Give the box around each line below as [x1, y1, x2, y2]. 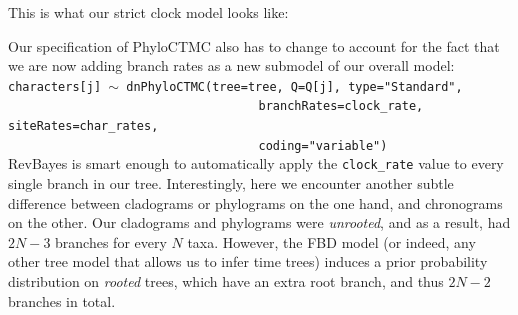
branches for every [55, 231, 167, 252]
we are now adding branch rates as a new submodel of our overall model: [8, 55, 455, 76]
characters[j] [8, 79, 102, 94]
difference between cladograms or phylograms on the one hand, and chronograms [8, 192, 503, 213]
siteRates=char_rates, [8, 119, 159, 134]
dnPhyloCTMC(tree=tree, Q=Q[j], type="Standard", [126, 79, 463, 94]
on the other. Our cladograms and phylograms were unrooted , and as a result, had [8, 212, 511, 233]
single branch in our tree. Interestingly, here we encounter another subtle [8, 173, 454, 194]
